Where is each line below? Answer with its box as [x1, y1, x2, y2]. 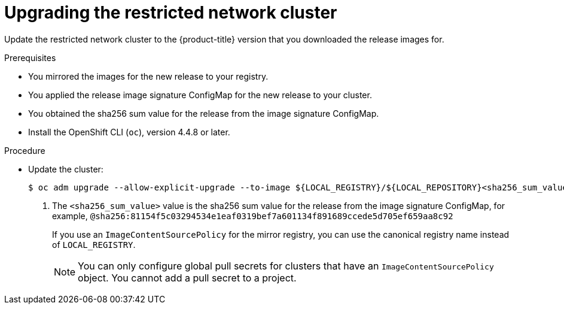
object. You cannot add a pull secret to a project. [78, 271, 297, 284]
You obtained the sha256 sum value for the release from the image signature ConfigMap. [28, 108, 379, 119]
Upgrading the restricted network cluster [4, 2, 337, 23]
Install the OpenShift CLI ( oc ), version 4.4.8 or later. [28, 126, 230, 137]
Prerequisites [4, 52, 56, 63]
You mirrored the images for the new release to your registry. [28, 71, 269, 81]
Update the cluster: [28, 163, 103, 174]
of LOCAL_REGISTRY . [52, 239, 136, 250]
